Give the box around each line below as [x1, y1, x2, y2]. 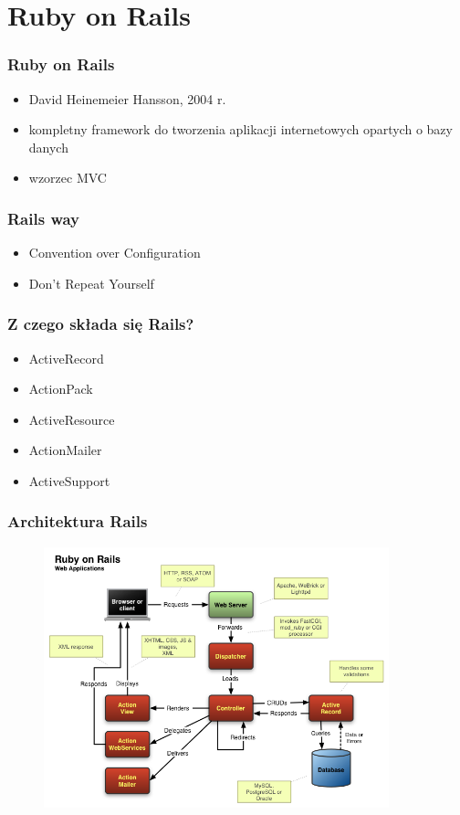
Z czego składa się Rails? [7, 312, 194, 335]
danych [28, 137, 68, 156]
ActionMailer [28, 440, 102, 460]
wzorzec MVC [28, 168, 107, 187]
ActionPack [28, 379, 93, 398]
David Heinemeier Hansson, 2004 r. [28, 89, 226, 108]
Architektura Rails [7, 510, 148, 533]
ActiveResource [28, 409, 115, 429]
